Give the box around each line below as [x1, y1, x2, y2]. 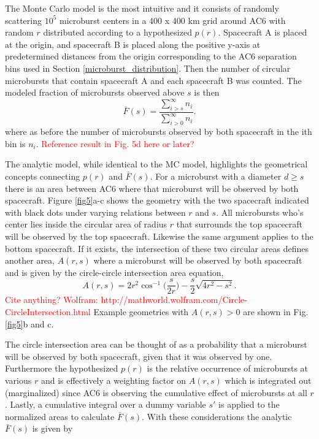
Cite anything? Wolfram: [5, 293, 98, 306]
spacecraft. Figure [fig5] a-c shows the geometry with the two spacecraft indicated [5, 194, 309, 207]
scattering [5, 13, 42, 26]
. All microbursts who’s [216, 205, 304, 218]
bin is [5, 137, 26, 150]
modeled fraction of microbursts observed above [5, 86, 185, 99]
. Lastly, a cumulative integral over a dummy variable [5, 398, 206, 411]
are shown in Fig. [243, 305, 309, 318]
